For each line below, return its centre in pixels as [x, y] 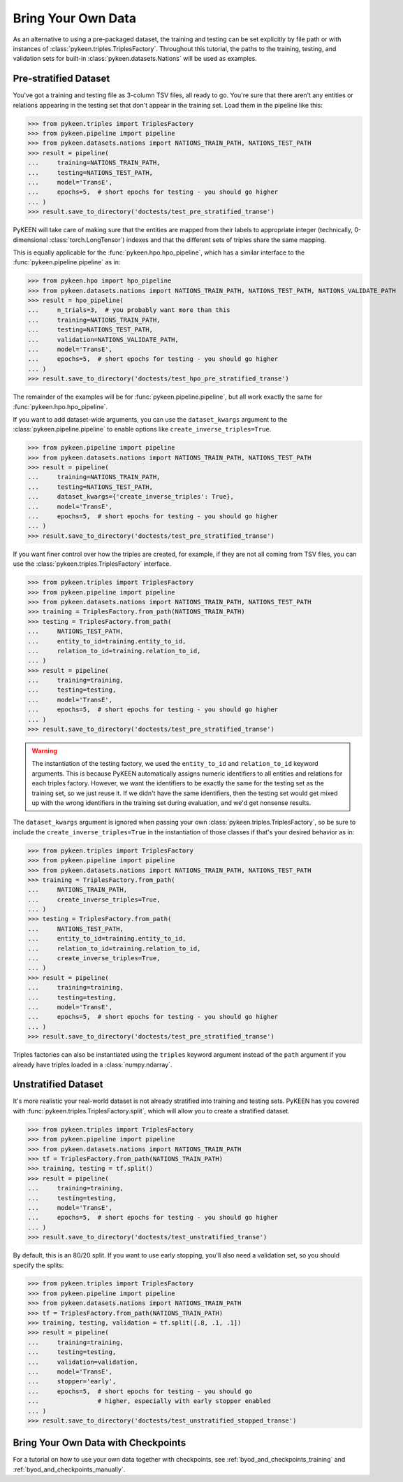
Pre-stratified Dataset [61, 79]
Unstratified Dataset [58, 1084]
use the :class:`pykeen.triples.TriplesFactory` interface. [92, 564]
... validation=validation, [83, 1362]
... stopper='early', [72, 1382]
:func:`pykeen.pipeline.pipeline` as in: [67, 262]
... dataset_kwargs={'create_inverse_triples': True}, [131, 497]
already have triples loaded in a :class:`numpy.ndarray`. [93, 1064]
